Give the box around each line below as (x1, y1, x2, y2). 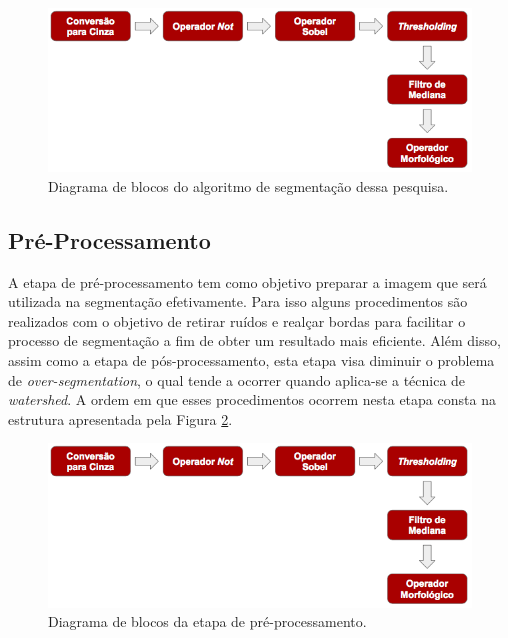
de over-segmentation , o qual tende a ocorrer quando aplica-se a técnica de (8, 369, 466, 390)
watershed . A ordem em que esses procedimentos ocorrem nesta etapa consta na (8, 389, 496, 410)
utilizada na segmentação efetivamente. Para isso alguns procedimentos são (8, 291, 468, 312)
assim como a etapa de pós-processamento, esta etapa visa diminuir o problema (8, 349, 495, 370)
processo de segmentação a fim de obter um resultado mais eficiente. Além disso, (8, 330, 501, 351)
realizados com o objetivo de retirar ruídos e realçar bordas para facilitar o (8, 310, 466, 331)
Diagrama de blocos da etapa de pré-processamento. (48, 611, 367, 632)
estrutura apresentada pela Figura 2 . (8, 408, 233, 429)
